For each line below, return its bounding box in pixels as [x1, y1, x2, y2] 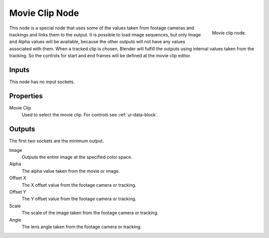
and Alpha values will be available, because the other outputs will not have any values [9, 39, 185, 45]
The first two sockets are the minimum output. [9, 138, 104, 144]
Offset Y [9, 189, 26, 195]
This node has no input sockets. [9, 79, 75, 85]
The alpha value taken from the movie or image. [21, 168, 120, 174]
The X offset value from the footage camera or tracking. [21, 182, 136, 188]
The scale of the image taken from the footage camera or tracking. [21, 210, 159, 216]
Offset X [9, 175, 26, 181]
